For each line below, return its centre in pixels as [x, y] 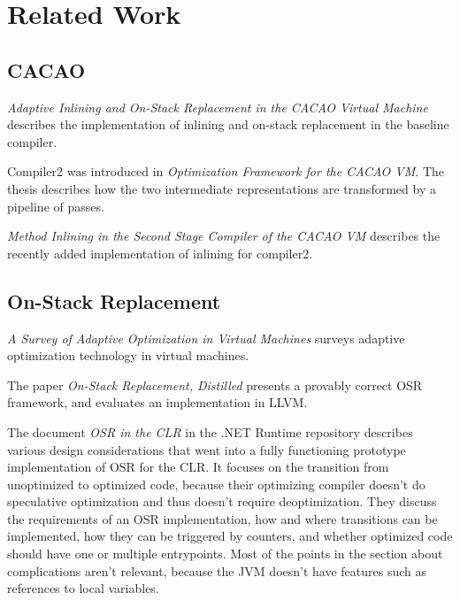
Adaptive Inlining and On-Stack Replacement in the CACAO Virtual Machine [218, 107]
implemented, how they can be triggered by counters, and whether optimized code [230, 536]
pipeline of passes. [56, 206]
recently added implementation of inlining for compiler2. [160, 253]
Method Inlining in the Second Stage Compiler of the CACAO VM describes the [224, 236]
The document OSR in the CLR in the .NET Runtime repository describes [210, 431]
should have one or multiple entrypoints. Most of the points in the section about [225, 554]
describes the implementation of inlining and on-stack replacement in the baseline [228, 124]
